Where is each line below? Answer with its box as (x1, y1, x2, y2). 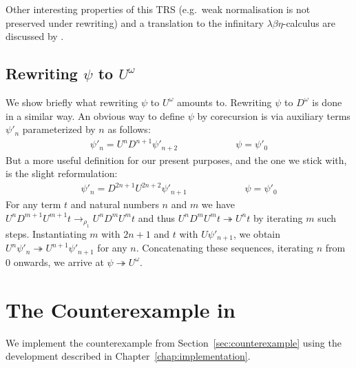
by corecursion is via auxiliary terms (197, 108, 350, 123)
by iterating (253, 210, 303, 225)
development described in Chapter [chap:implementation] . (6, 349, 251, 363)
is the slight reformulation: (6, 166, 118, 181)
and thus (138, 210, 176, 225)
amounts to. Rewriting (176, 94, 272, 109)
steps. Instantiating (6, 226, 87, 241)
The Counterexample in (6, 295, 235, 323)
